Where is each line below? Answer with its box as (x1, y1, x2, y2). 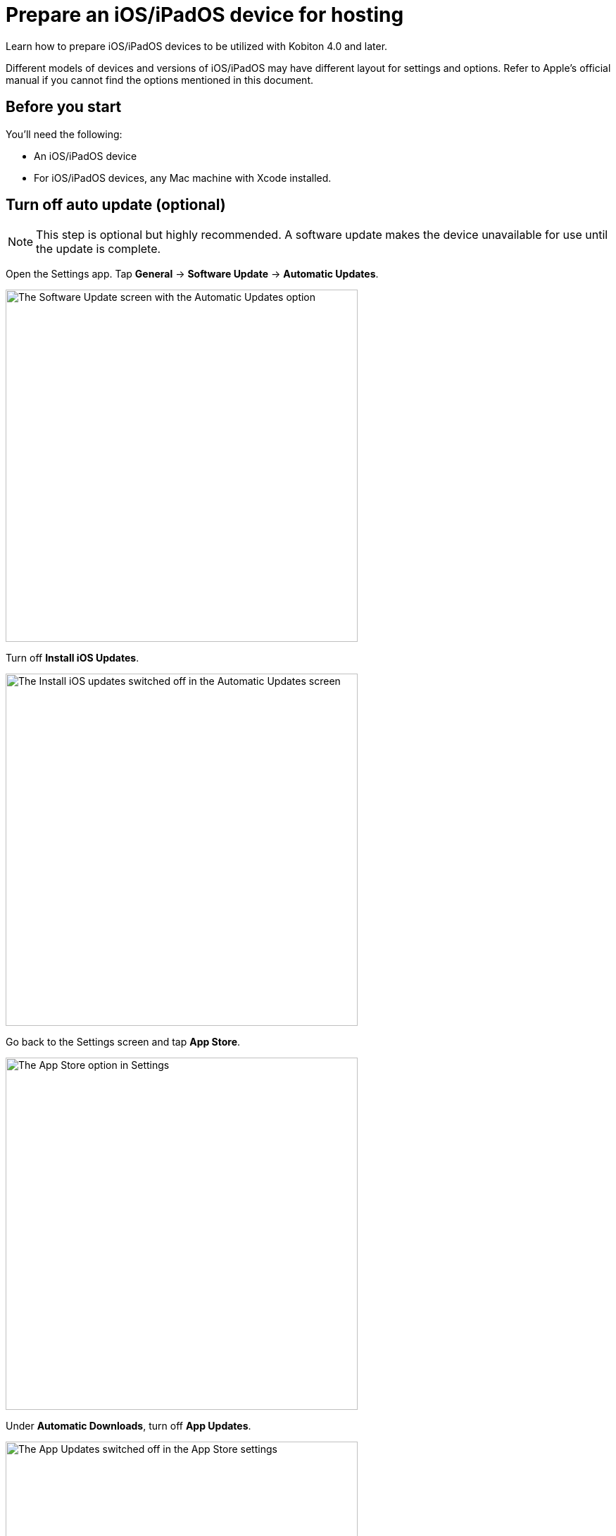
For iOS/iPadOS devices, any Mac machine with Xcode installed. (34, 171, 332, 184)
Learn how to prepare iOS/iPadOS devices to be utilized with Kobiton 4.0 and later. (6, 39, 388, 52)
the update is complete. (36, 242, 161, 256)
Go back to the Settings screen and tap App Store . (6, 1036, 241, 1048)
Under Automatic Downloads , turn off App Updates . (6, 1420, 251, 1432)
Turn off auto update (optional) (6, 196, 226, 214)
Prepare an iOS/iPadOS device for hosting (6, 3, 404, 27)
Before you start (6, 98, 122, 116)
